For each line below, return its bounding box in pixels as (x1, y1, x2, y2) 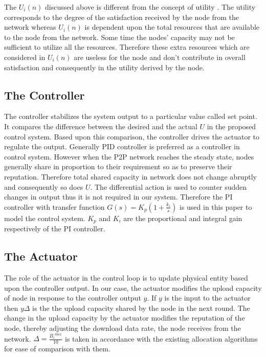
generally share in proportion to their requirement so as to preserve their (4, 161, 232, 172)
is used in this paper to (180, 201, 252, 212)
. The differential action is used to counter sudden (90, 181, 247, 192)
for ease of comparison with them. (4, 343, 110, 353)
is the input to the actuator (164, 292, 251, 303)
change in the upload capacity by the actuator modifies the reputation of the (4, 312, 245, 323)
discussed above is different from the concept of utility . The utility (45, 2, 256, 12)
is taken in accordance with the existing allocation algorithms (65, 333, 258, 344)
